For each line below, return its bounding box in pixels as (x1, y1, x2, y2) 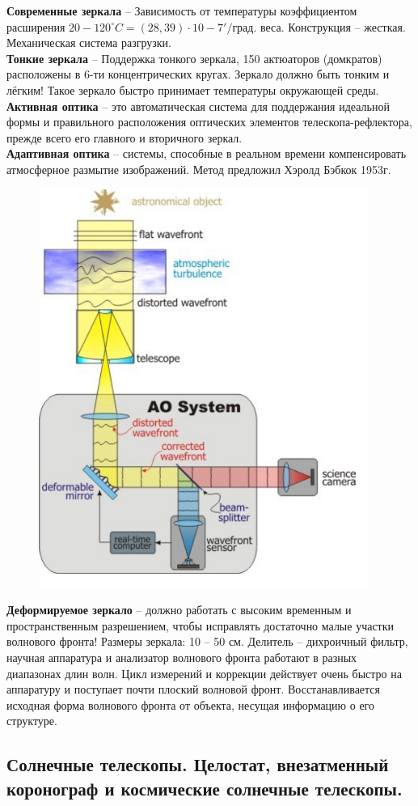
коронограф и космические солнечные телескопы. (6, 775, 403, 800)
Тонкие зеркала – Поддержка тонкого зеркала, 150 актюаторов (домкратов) (6, 49, 382, 66)
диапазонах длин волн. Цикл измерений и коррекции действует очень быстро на (6, 664, 402, 681)
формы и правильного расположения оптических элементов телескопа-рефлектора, (6, 113, 412, 130)
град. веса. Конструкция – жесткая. (232, 18, 406, 35)
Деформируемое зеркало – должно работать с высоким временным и (6, 601, 352, 618)
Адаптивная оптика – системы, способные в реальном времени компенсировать (6, 145, 407, 162)
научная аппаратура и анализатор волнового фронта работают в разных (6, 648, 357, 665)
